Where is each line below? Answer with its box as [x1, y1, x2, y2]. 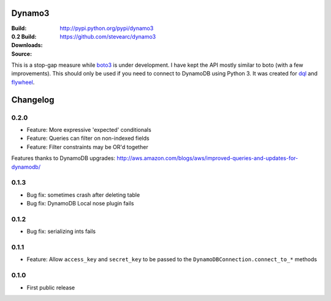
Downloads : [11, 42, 43, 49]
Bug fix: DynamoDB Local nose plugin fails [26, 200, 134, 207]
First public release [26, 284, 75, 291]
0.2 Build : [11, 32, 37, 40]
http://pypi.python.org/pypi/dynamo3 [59, 25, 154, 32]
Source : [11, 50, 32, 58]
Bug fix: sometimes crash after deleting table [26, 191, 140, 199]
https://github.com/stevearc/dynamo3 [59, 32, 156, 40]
